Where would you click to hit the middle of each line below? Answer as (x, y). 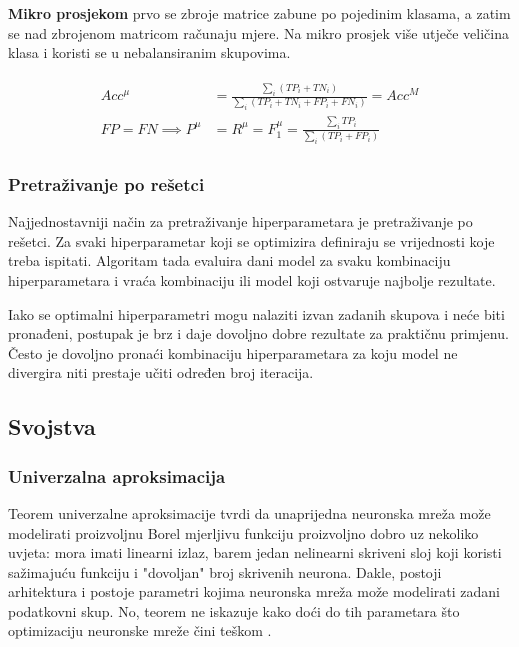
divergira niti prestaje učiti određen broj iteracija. (161, 372)
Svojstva (52, 426)
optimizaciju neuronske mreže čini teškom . (140, 630)
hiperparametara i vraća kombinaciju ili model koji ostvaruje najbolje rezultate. (252, 279)
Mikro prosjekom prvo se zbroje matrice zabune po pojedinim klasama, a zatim (259, 13)
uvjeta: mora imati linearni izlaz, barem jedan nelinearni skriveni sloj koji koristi (255, 552)
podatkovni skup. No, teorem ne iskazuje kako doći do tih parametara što (234, 610)
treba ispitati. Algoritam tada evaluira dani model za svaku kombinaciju (229, 260)
